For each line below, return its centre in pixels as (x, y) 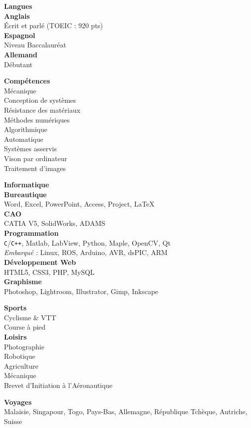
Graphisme (23, 281)
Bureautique (25, 194)
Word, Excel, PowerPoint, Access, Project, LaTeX (79, 204)
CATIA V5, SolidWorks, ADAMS (55, 223)
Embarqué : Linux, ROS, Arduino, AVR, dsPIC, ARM (86, 252)
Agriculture (21, 365)
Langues (18, 6)
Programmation (31, 233)
